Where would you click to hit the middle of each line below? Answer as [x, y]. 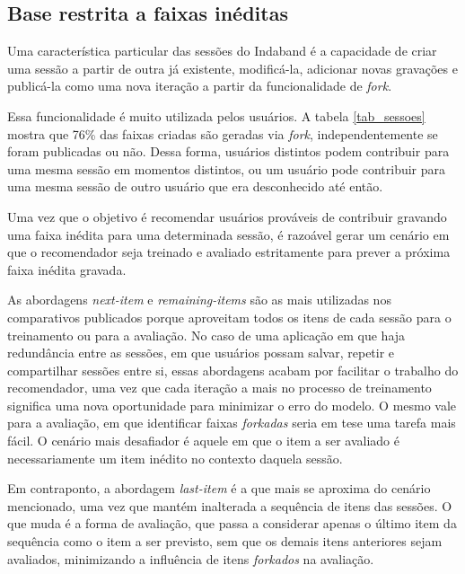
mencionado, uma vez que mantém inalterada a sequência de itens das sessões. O [230, 505]
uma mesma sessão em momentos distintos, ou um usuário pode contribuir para [227, 168]
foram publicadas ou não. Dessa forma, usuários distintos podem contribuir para [228, 151]
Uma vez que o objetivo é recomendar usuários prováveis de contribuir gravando [227, 216]
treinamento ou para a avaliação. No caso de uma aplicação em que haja [206, 335]
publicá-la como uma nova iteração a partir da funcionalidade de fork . [200, 86]
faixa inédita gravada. [67, 269]
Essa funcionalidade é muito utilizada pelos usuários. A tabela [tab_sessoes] [216, 115]
